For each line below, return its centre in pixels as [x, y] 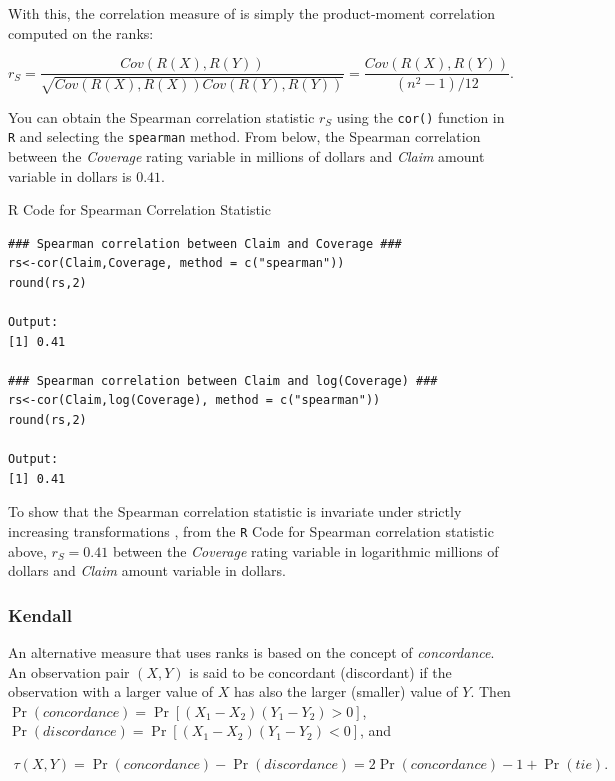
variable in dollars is [70, 175]
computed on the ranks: [81, 32]
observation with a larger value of [111, 691]
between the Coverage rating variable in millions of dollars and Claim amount [246, 155]
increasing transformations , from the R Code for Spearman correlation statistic [251, 531]
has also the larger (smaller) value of [346, 691]
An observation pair [69, 671]
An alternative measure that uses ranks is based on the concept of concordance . [251, 652]
